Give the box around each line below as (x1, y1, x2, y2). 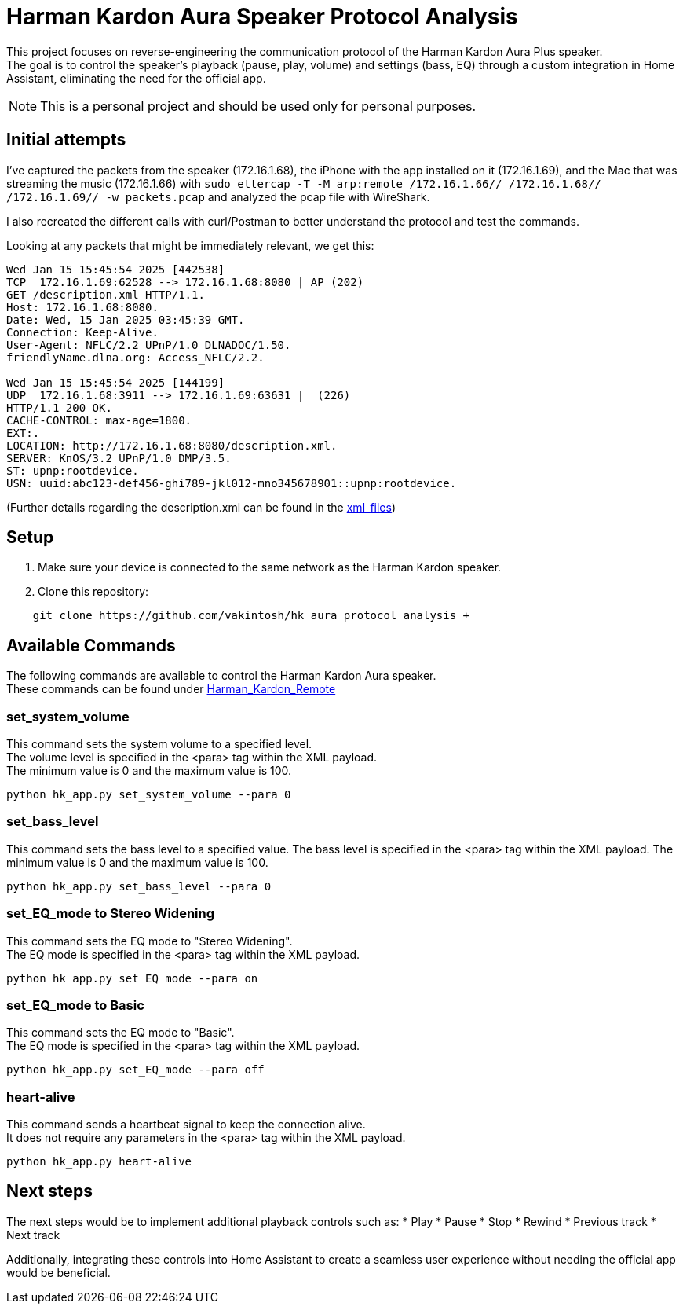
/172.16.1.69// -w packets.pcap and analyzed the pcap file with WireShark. (6, 189, 430, 204)
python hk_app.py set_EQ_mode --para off (6, 1063, 265, 1077)
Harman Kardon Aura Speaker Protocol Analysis (6, 3, 518, 30)
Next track (6, 1227, 60, 1242)
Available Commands (6, 635, 176, 655)
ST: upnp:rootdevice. (6, 464, 139, 477)
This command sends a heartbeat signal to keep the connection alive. (6, 1117, 366, 1132)
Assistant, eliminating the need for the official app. (6, 71, 266, 85)
